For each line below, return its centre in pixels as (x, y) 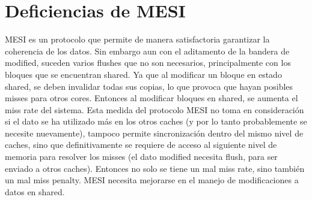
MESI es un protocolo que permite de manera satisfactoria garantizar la (137, 39)
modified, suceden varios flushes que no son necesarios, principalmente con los (148, 63)
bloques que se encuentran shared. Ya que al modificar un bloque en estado (143, 74)
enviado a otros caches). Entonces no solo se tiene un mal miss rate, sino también (155, 168)
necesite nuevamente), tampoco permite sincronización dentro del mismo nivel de (154, 133)
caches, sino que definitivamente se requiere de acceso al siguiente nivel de (141, 145)
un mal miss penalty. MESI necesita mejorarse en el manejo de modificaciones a (152, 180)
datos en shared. (35, 191)
